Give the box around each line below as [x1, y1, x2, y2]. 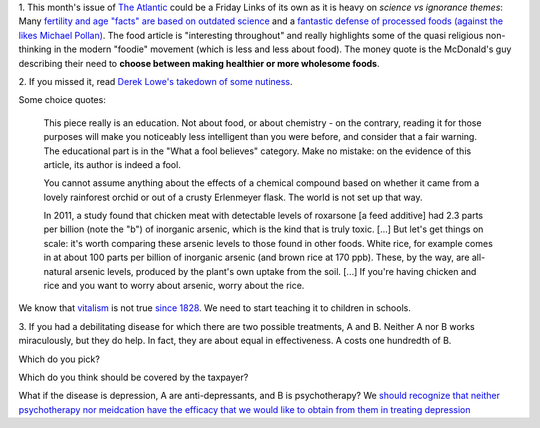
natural [43, 265, 73, 277]
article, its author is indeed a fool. [43, 158, 182, 170]
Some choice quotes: [18, 94, 107, 106]
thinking [18, 43, 52, 55]
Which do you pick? [18, 353, 100, 365]
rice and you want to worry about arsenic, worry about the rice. [43, 280, 305, 292]
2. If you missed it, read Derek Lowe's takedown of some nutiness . [18, 75, 294, 87]
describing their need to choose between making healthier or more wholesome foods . [18, 57, 380, 69]
